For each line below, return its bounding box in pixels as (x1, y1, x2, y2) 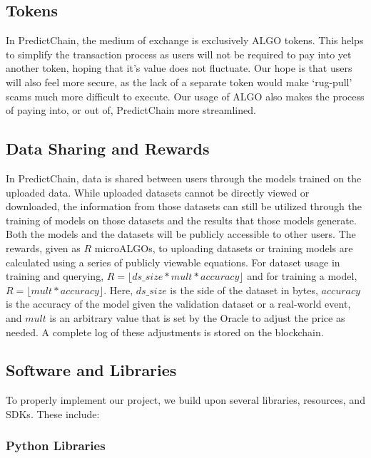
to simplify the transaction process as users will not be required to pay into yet (6, 46, 352, 61)
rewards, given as (6, 240, 81, 255)
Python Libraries (6, 437, 106, 454)
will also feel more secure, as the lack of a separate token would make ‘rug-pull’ (6, 74, 352, 89)
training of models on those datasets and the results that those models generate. (6, 212, 357, 227)
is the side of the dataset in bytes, (170, 282, 318, 297)
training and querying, (6, 269, 104, 283)
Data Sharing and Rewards (6, 137, 210, 160)
